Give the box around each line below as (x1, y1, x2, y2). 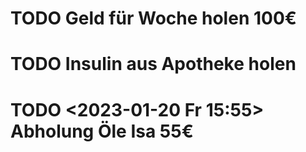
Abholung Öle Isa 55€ (10, 120, 194, 142)
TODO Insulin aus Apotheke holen (10, 53, 297, 76)
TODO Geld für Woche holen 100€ (10, 7, 297, 30)
